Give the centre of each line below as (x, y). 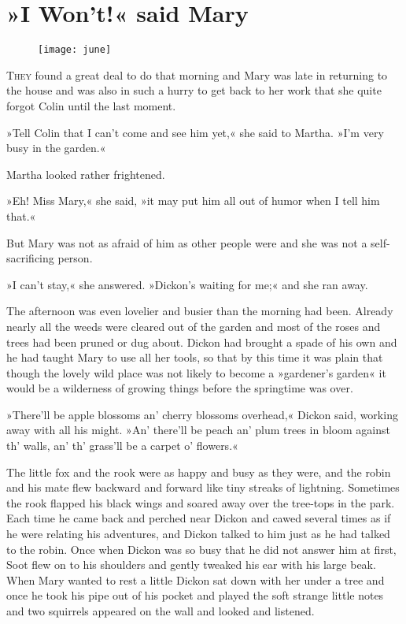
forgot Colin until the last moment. (91, 105)
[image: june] (75, 50)
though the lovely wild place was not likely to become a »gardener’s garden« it (196, 372)
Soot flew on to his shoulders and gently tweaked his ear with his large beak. (191, 565)
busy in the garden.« (56, 148)
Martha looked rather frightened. (86, 174)
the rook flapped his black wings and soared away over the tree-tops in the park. (201, 502)
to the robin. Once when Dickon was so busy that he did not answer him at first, (201, 549)
